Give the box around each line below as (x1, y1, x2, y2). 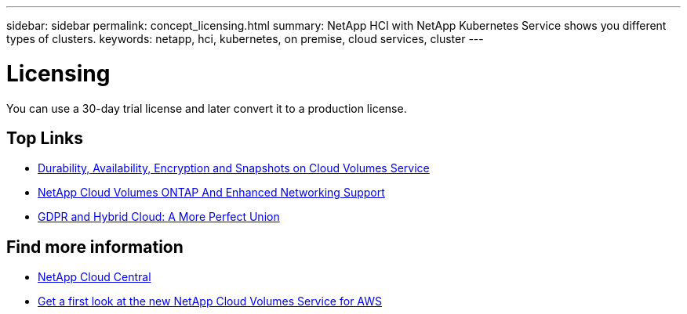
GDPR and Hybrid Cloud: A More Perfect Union (38, 210, 280, 224)
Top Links (6, 128, 84, 148)
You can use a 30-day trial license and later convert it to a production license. (6, 101, 407, 115)
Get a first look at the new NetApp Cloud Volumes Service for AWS (38, 294, 382, 309)
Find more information (6, 236, 184, 257)
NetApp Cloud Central (38, 270, 151, 284)
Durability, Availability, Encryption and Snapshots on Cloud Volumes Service (38, 161, 430, 175)
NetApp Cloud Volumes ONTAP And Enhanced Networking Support (38, 186, 385, 200)
